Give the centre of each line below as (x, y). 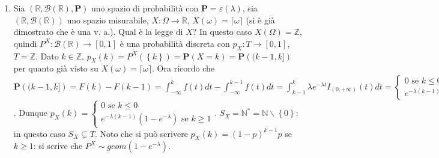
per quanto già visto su (56, 68)
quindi (25, 43)
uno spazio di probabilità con (145, 8)
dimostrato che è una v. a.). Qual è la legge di (98, 32)
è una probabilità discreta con (175, 43)
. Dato (47, 56)
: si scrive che (58, 146)
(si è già (260, 20)
